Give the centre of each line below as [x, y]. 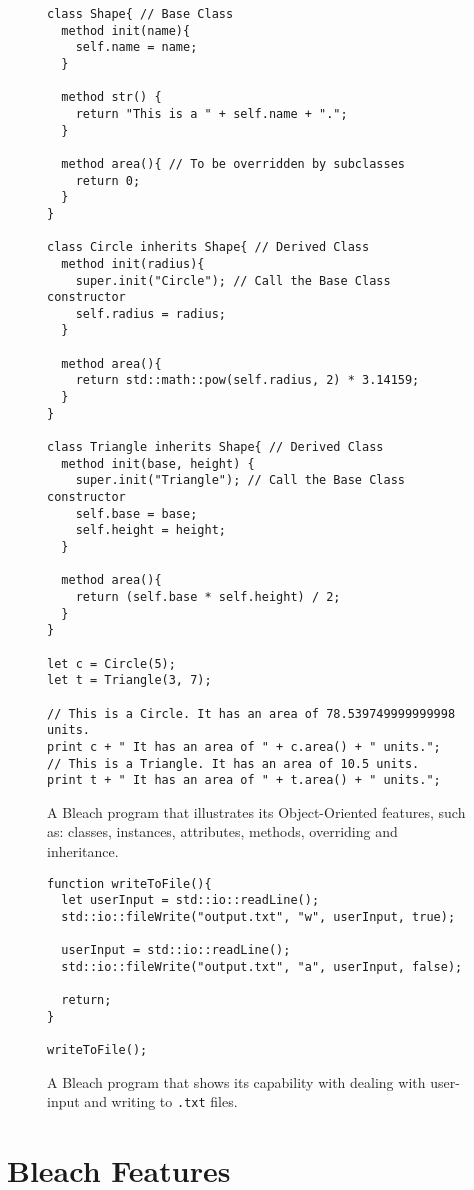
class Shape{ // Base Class [140, 14]
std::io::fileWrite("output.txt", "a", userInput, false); [262, 966]
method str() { [111, 97]
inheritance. [83, 851]
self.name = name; [136, 47]
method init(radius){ [133, 263]
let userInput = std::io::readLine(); [190, 900]
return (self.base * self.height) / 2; [208, 596]
